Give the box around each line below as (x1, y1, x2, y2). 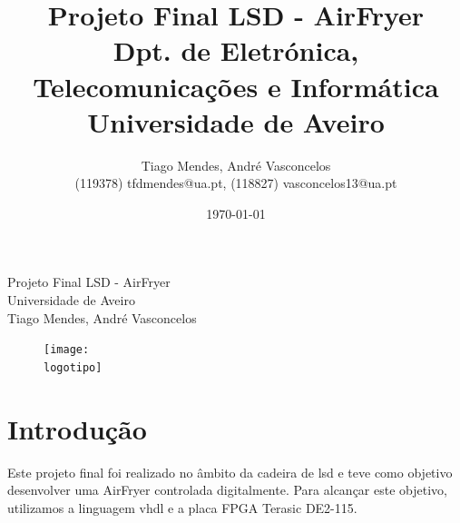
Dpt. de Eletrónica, (113, 32, 359, 69)
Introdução (7, 410, 147, 447)
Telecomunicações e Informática (33, 67, 439, 104)
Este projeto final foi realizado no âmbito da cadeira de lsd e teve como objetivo (7, 462, 453, 481)
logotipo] (44, 360, 103, 374)
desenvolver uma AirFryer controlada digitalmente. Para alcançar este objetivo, (7, 480, 447, 499)
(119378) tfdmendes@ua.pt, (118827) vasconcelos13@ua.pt (74, 173, 397, 192)
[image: (44, 343, 90, 357)
